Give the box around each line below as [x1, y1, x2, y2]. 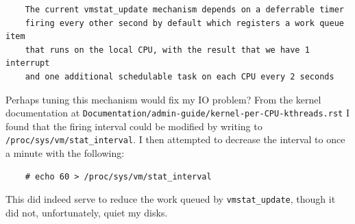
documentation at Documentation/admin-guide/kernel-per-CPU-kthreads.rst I [5, 105, 350, 120]
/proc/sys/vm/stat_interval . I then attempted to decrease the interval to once [5, 132, 345, 147]
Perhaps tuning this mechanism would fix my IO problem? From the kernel [5, 92, 321, 106]
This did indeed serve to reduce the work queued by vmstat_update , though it [5, 192, 336, 206]
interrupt [5, 58, 50, 69]
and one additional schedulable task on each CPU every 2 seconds [25, 71, 334, 82]
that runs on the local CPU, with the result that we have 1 [25, 45, 310, 55]
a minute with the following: [5, 146, 125, 160]
